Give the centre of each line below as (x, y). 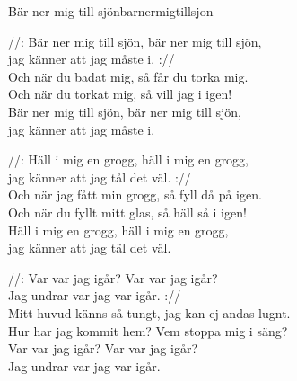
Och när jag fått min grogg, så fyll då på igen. (135, 195)
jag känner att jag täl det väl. (90, 248)
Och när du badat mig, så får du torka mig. (128, 76)
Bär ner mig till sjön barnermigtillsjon (111, 11)
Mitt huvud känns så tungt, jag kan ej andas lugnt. (149, 312)
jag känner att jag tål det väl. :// (100, 177)
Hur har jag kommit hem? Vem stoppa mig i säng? (148, 330)
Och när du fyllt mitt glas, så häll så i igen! (127, 212)
